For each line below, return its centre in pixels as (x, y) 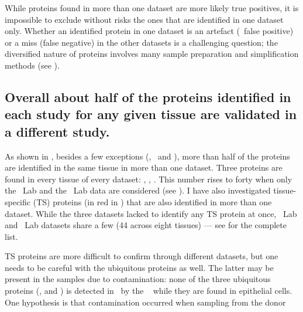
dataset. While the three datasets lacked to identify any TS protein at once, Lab (151, 213)
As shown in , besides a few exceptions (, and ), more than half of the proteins (147, 156)
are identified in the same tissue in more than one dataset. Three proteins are (144, 167)
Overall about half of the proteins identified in (148, 96)
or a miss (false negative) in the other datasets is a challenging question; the (141, 42)
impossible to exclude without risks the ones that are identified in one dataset (144, 19)
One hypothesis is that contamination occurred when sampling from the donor (145, 302)
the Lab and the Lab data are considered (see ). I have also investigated (138, 190)
